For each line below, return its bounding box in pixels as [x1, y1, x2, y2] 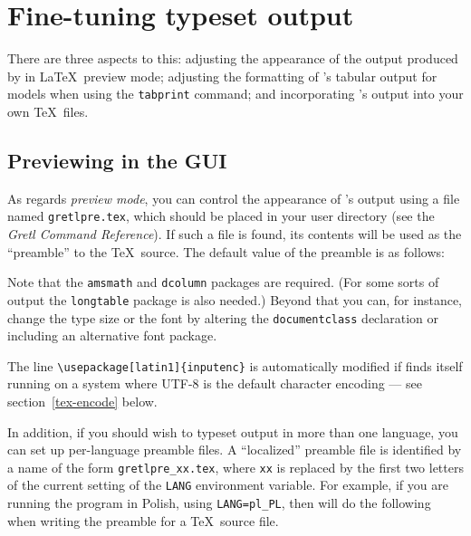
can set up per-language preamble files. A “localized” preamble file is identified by [7, 440, 462, 459]
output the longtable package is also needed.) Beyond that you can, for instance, [7, 290, 463, 309]
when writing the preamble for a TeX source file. [7, 511, 279, 530]
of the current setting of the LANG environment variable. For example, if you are [7, 475, 448, 494]
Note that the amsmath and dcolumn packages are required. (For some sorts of [7, 273, 439, 292]
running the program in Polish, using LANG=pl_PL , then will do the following [7, 493, 431, 512]
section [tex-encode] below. [7, 392, 158, 411]
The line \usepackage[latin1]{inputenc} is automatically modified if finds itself [7, 356, 463, 375]
